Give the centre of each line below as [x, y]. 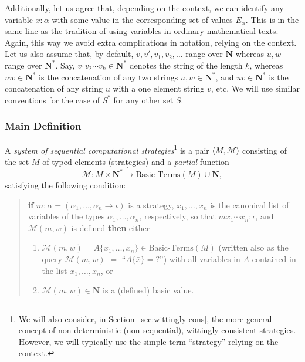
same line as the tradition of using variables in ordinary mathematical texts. [142, 31]
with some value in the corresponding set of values [142, 19]
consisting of [264, 150]
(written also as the [253, 247]
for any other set [143, 99]
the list [55, 270]
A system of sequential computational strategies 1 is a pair [107, 149]
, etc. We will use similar [255, 88]
